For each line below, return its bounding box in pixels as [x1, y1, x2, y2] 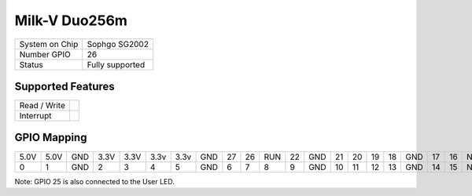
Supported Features [14, 79, 116, 93]
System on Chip [19, 38, 79, 49]
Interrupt [19, 111, 52, 122]
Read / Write [19, 100, 66, 111]
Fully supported [87, 59, 146, 70]
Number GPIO [19, 49, 71, 60]
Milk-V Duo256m [14, 12, 127, 29]
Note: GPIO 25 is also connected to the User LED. [14, 176, 175, 186]
